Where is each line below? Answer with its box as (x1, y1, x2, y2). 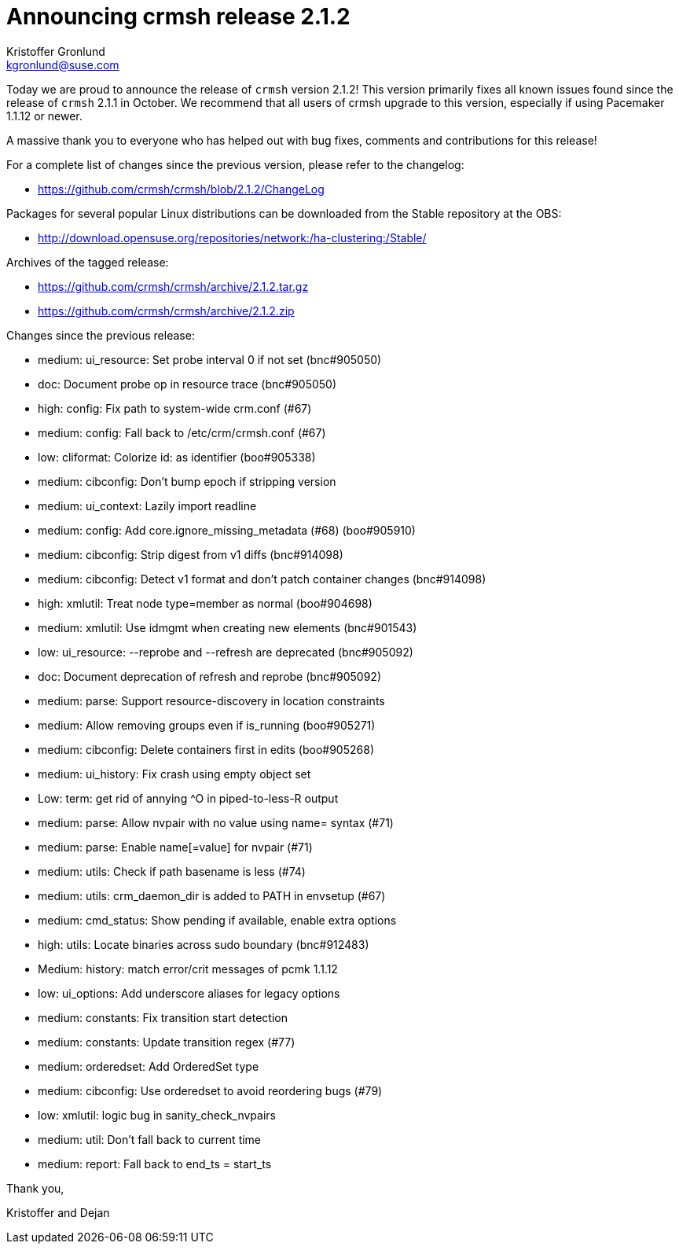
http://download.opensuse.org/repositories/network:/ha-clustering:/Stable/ (38, 230, 427, 244)
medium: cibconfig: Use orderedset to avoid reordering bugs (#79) (38, 1083, 383, 1097)
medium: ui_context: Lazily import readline (38, 498, 257, 513)
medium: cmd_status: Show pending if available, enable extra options (38, 913, 397, 927)
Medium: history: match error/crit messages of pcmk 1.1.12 (38, 961, 338, 976)
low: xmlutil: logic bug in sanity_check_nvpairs (38, 1108, 276, 1122)
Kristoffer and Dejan (6, 1205, 110, 1219)
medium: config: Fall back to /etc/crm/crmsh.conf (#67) (38, 425, 326, 439)
